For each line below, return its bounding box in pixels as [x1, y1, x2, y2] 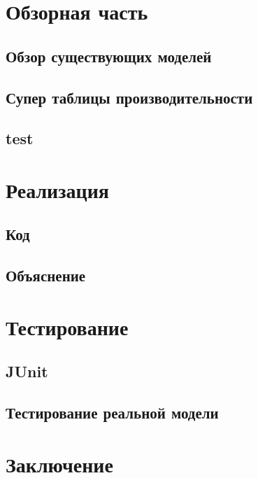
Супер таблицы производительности [6, 86, 253, 108]
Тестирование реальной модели [6, 402, 219, 423]
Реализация [6, 175, 109, 204]
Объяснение [6, 265, 86, 286]
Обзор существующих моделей [6, 45, 212, 66]
